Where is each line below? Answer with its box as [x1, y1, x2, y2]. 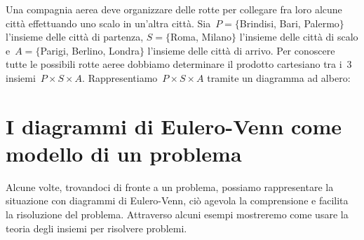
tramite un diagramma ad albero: [207, 70, 351, 85]
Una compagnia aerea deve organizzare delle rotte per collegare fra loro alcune [6, 2, 342, 16]
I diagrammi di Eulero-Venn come [6, 111, 342, 140]
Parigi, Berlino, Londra [40, 43, 140, 57]
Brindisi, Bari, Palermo [239, 15, 339, 30]
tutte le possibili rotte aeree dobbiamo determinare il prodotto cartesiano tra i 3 [6, 57, 352, 71]
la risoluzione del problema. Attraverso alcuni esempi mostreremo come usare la [6, 207, 349, 222]
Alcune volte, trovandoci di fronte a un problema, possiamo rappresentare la [6, 179, 334, 194]
